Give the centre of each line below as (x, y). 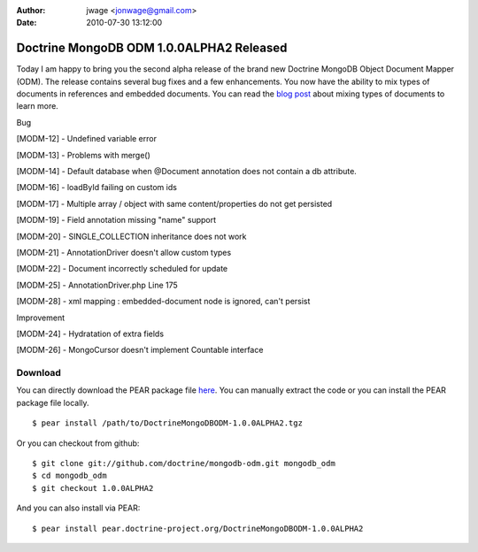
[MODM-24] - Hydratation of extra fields (90, 333)
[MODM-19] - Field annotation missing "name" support (116, 220)
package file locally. (53, 402)
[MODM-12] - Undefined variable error (86, 139)
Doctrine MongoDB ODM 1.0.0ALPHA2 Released (152, 48)
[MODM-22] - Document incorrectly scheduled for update (122, 269)
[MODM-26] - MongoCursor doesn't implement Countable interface (140, 350)
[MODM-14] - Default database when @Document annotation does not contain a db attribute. (187, 172)
